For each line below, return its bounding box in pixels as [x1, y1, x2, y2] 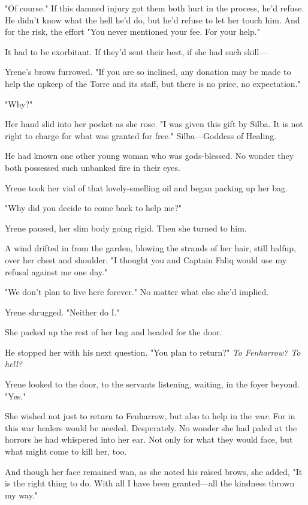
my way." [5, 488, 38, 501]
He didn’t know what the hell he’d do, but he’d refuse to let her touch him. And [5, 13, 300, 26]
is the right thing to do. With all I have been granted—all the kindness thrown [5, 477, 295, 489]
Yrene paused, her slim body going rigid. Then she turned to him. [5, 221, 247, 234]
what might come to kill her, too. [5, 445, 127, 458]
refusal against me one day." [5, 265, 108, 278]
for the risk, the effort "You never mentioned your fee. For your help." [5, 25, 260, 38]
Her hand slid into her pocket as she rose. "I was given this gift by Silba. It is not [5, 118, 303, 130]
